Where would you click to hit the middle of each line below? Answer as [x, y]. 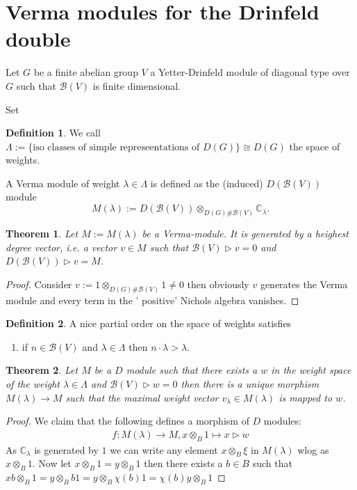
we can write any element [164, 449]
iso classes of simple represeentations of [116, 147]
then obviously [218, 284]
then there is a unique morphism [250, 383]
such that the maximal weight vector [142, 397]
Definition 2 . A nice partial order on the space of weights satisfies [149, 323]
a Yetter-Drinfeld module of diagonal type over [250, 72]
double [38, 39]
